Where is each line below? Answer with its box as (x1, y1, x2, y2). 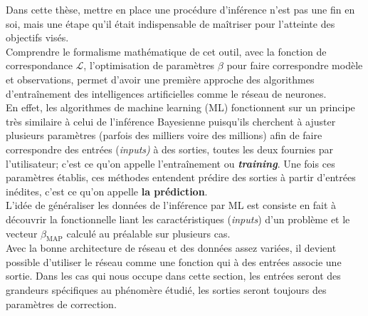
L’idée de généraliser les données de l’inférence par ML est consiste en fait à (6, 198, 337, 213)
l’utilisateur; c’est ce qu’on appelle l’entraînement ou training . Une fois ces (6, 156, 335, 170)
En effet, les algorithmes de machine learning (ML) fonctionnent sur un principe (6, 100, 355, 115)
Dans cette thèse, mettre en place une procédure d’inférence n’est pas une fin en (6, 2, 355, 16)
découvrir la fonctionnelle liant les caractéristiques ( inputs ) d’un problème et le (6, 211, 350, 226)
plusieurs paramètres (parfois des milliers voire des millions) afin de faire (6, 128, 322, 143)
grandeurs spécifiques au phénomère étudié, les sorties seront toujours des (6, 282, 327, 297)
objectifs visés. (6, 30, 69, 45)
